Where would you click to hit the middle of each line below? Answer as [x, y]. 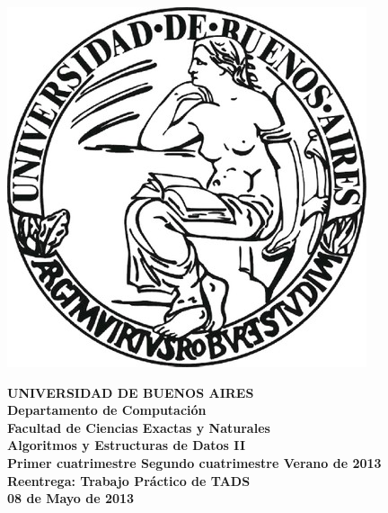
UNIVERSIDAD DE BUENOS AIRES [131, 392]
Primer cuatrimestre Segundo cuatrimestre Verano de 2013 [194, 462]
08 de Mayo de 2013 [71, 498]
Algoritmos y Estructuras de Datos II [126, 445]
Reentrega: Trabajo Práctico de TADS [129, 480]
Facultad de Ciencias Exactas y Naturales [139, 427]
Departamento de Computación [107, 410]
